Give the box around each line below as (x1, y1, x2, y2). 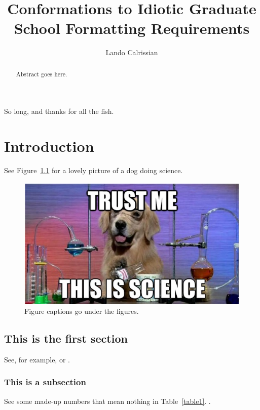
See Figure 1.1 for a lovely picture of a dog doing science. (4, 165, 183, 176)
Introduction (4, 136, 94, 156)
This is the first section (4, 331, 128, 346)
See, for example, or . (4, 354, 70, 364)
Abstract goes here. (16, 69, 67, 78)
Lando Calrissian (105, 47, 158, 58)
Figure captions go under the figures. (24, 306, 139, 316)
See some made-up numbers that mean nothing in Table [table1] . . (4, 395, 211, 406)
